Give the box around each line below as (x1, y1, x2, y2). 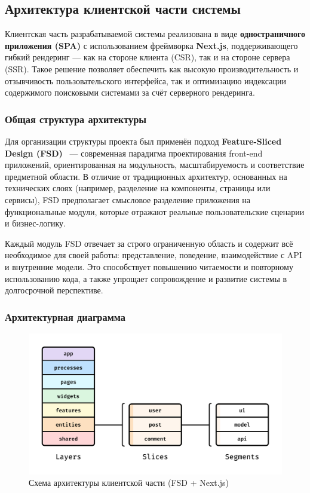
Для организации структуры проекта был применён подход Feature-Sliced (5, 134, 282, 147)
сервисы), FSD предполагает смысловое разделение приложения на (5, 193, 250, 206)
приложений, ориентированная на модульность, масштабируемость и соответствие (5, 158, 305, 171)
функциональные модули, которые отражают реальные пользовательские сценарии (5, 205, 305, 218)
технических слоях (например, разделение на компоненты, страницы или (5, 182, 271, 194)
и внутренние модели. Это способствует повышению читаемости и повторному (5, 260, 293, 272)
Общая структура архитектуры (5, 111, 147, 126)
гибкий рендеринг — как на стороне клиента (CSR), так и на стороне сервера (5, 51, 290, 63)
